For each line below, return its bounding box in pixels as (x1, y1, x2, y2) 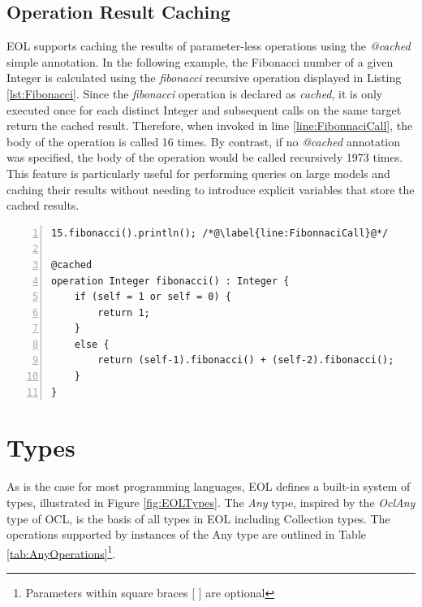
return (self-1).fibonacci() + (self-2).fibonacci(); (97, 354, 394, 366)
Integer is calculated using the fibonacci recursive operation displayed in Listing (6, 69, 402, 86)
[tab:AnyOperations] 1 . (6, 542, 116, 561)
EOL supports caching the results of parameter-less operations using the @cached (6, 37, 411, 54)
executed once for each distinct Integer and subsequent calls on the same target (6, 101, 402, 118)
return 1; (97, 306, 150, 319)
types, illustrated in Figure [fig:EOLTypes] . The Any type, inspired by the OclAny (6, 493, 416, 510)
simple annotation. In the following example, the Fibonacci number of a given (6, 53, 394, 70)
